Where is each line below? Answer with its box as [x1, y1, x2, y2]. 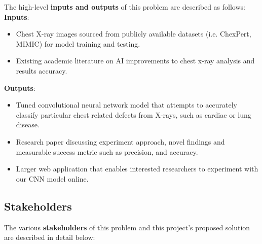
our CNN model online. [16, 173, 89, 184]
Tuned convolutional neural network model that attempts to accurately [16, 99, 237, 110]
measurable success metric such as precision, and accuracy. [16, 146, 198, 157]
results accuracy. [16, 65, 67, 76]
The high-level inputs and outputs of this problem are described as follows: [4, 2, 245, 12]
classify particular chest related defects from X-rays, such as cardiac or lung [16, 109, 251, 120]
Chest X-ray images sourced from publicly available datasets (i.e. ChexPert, [16, 28, 251, 39]
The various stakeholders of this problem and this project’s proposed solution [4, 222, 250, 232]
